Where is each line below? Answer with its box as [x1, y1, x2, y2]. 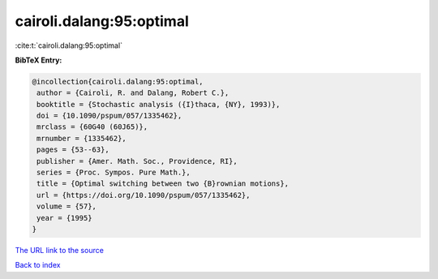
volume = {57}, [36, 202, 97, 211]
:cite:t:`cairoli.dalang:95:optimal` [15, 41, 123, 50]
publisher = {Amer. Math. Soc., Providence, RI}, [36, 157, 238, 165]
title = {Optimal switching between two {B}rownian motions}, [36, 179, 290, 188]
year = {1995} [36, 213, 92, 222]
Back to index [15, 260, 61, 270]
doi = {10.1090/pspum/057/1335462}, [36, 111, 182, 121]
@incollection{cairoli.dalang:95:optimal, [32, 77, 204, 86]
